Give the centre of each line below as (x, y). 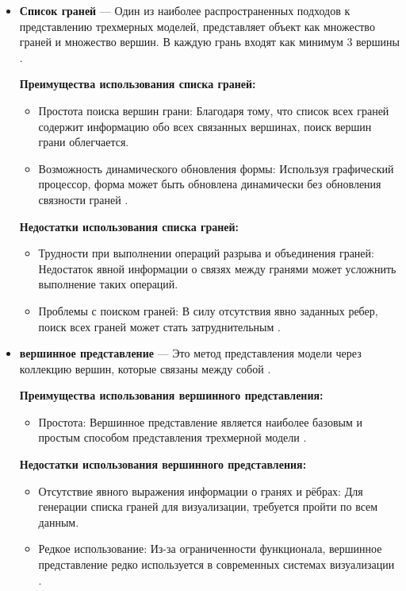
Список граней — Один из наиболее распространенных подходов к (185, 10)
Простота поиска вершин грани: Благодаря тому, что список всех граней (214, 110)
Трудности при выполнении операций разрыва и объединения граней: (206, 253)
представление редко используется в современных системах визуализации (216, 564)
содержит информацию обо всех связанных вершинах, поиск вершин (205, 126)
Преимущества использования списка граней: (138, 84)
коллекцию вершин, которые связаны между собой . (145, 368)
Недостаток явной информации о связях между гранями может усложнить (217, 268)
